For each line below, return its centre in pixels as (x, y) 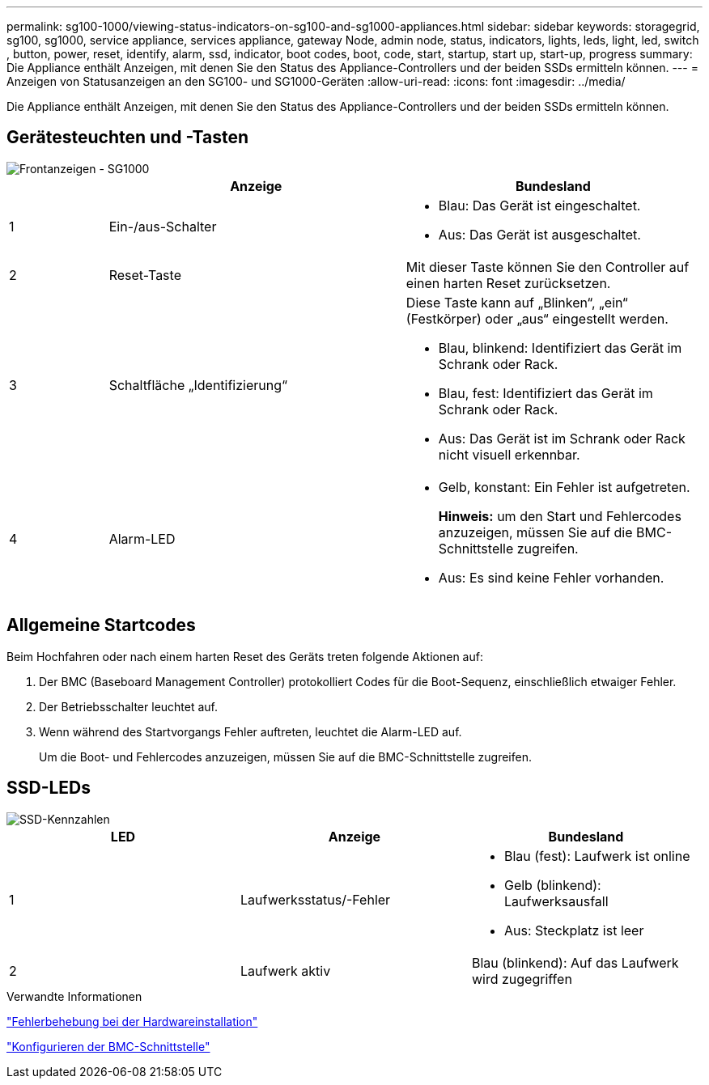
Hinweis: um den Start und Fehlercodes (560, 516)
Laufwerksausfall (556, 901)
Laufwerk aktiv (285, 971)
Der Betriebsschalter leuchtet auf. (129, 706)
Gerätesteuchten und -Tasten (128, 138)
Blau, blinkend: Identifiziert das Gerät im (560, 348)
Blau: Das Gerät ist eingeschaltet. (539, 205)
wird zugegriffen (522, 979)
